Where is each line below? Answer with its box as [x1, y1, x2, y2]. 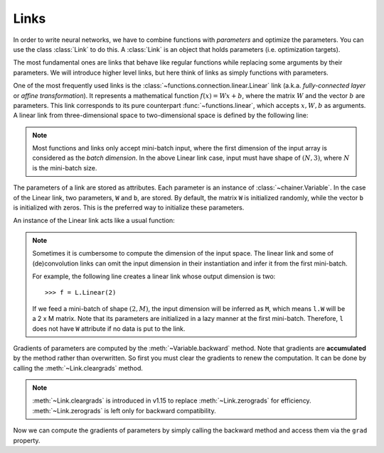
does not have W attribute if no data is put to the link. [32, 324, 186, 333]
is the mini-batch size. [32, 163, 97, 172]
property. [13, 436, 41, 444]
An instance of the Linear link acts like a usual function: [13, 217, 176, 225]
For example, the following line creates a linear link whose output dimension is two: [32, 272, 276, 280]
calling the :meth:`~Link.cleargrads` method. [13, 364, 144, 372]
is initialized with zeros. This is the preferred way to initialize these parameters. [13, 203, 245, 212]
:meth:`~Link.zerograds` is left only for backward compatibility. [32, 406, 216, 415]
